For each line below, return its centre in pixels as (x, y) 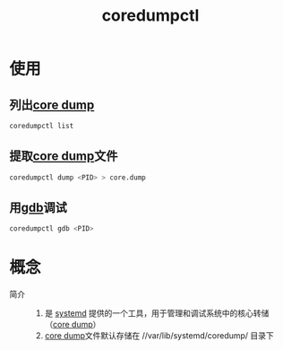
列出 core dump (52, 105)
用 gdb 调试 (38, 207)
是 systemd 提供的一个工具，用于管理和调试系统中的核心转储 (157, 313)
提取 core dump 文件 (64, 157)
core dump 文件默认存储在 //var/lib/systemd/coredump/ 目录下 (159, 336)
